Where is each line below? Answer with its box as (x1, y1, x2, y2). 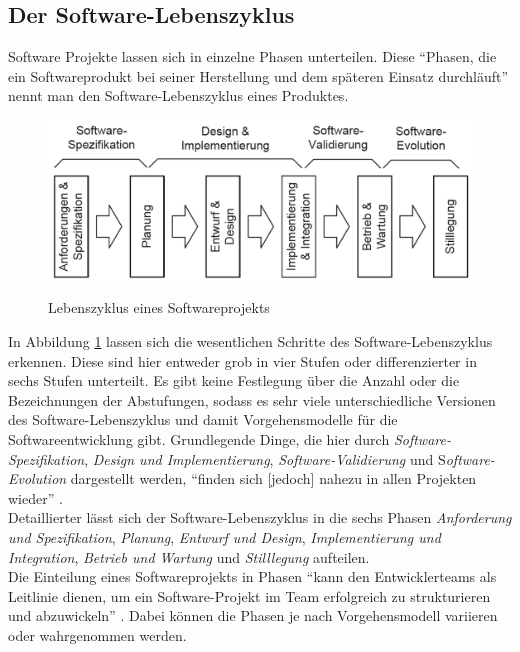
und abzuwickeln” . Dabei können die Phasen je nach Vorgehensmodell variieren (8, 605, 498, 626)
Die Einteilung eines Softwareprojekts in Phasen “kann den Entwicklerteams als (8, 566, 497, 587)
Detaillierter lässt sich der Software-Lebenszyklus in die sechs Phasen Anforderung (8, 507, 512, 528)
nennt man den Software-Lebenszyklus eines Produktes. (8, 85, 349, 106)
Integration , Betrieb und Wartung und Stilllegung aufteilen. (8, 546, 370, 567)
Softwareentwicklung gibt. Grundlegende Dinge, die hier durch (8, 428, 390, 449)
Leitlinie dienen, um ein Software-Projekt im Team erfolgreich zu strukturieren (8, 585, 491, 606)
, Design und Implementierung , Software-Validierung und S (84, 448, 446, 469)
